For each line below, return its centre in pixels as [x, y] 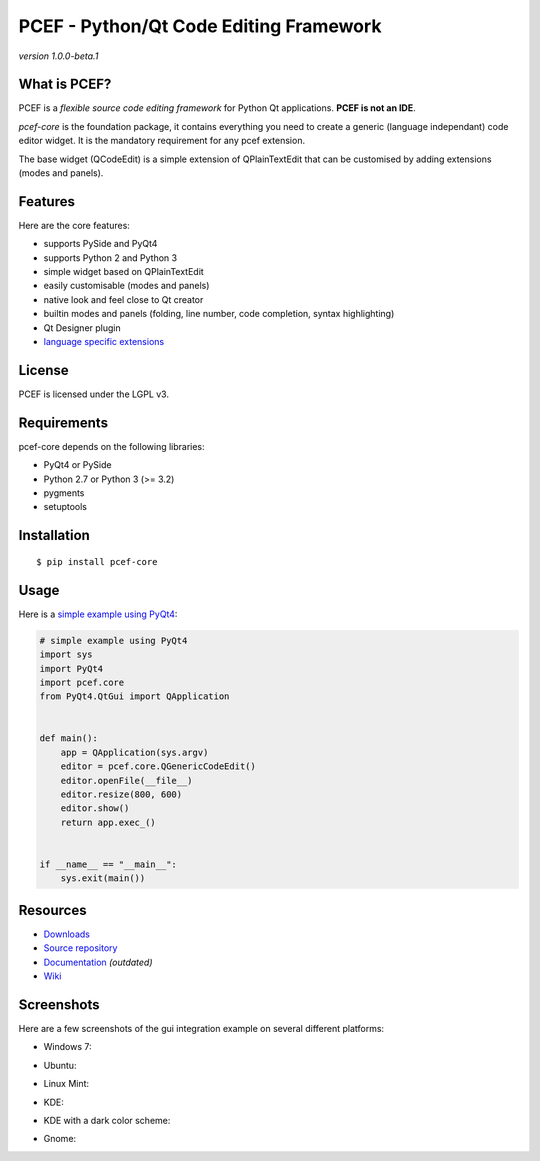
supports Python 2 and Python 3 [110, 257]
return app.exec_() [108, 822]
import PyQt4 [71, 668]
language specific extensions [104, 342]
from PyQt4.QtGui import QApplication [134, 696]
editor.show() [95, 808]
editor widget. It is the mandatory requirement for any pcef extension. [161, 141]
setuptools [65, 507]
